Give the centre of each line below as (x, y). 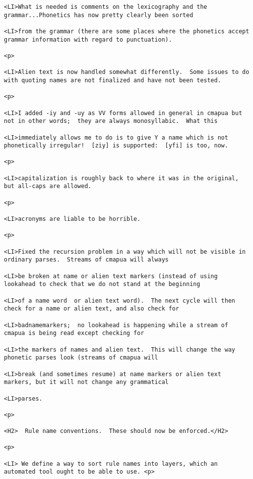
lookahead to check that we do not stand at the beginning (102, 284)
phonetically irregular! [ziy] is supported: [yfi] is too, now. (116, 146)
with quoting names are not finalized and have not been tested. (113, 80)
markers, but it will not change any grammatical (86, 382)
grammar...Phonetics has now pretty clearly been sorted (99, 15)
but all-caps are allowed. (48, 186)
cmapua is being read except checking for (74, 333)
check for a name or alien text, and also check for (92, 309)
